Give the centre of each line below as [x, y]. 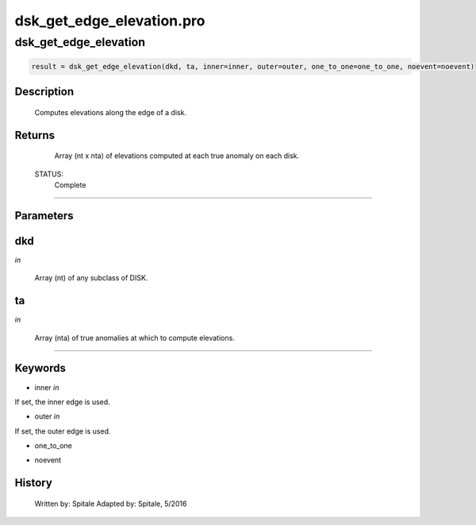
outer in [47, 416]
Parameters [44, 216]
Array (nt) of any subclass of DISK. [91, 278]
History [34, 483]
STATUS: [49, 174]
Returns [35, 135]
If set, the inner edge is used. [62, 402]
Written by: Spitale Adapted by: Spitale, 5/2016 [111, 504]
